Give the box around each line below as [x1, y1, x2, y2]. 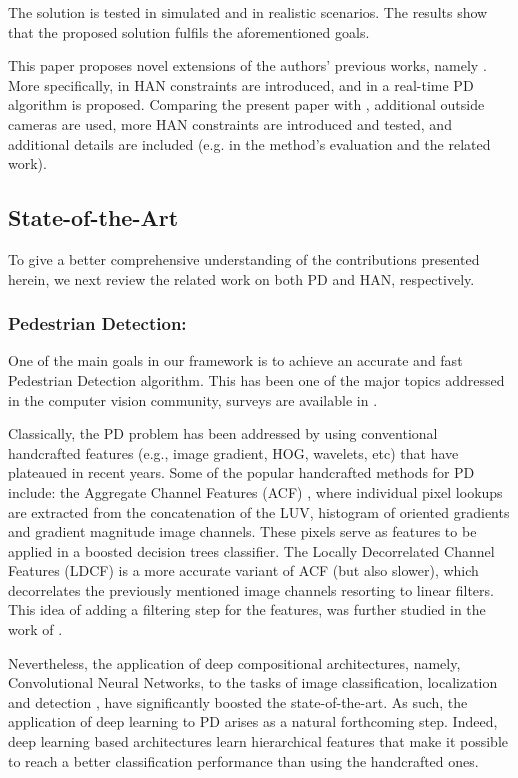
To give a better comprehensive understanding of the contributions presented [8, 248, 480, 269]
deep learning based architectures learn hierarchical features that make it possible [8, 731, 508, 752]
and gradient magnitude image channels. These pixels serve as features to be [8, 521, 477, 542]
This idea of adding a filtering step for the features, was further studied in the [8, 599, 486, 620]
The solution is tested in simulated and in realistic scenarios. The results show [8, 2, 488, 22]
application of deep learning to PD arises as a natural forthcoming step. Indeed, [8, 711, 498, 732]
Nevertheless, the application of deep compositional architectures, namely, [8, 652, 461, 673]
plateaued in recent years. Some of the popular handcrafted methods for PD [8, 462, 475, 483]
